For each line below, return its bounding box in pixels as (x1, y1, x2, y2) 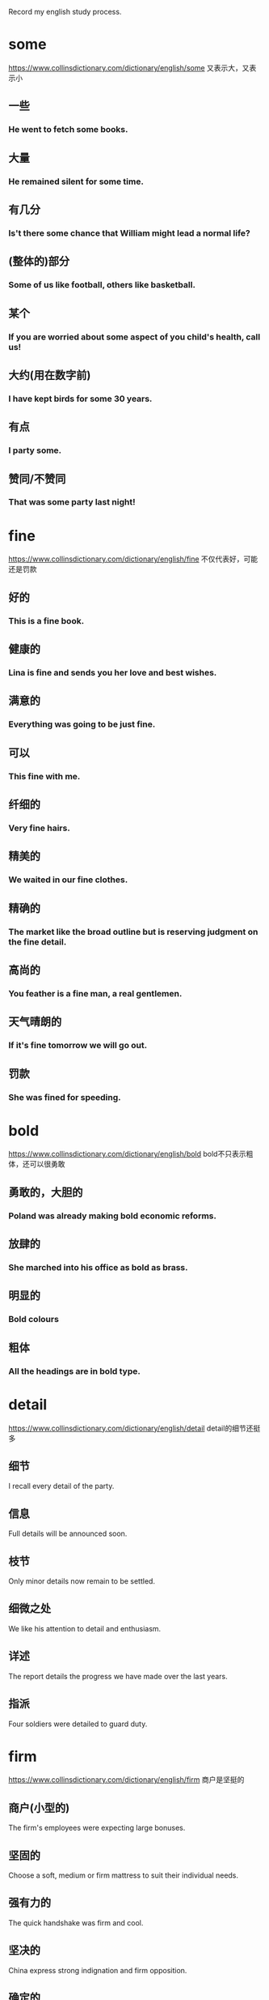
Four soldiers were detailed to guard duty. (8, 1719, 148, 1729)
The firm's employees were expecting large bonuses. (8, 1823, 186, 1833)
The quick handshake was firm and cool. (8, 1917, 144, 1927)
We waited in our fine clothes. (8, 874, 128, 885)
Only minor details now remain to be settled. (8, 1576, 156, 1586)
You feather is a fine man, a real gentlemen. (8, 987, 183, 999)
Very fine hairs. (8, 822, 70, 834)
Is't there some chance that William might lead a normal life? (8, 227, 250, 238)
